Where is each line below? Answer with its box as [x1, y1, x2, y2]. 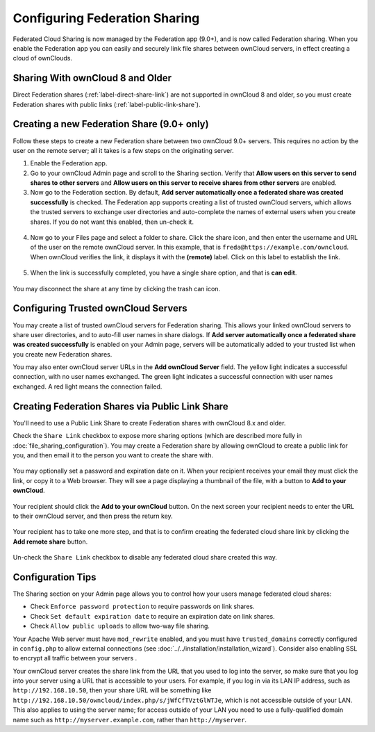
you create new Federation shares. [12, 350, 112, 358]
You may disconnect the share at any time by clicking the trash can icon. [12, 284, 221, 293]
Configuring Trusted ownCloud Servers [12, 302, 187, 314]
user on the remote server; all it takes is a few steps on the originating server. [12, 146, 234, 154]
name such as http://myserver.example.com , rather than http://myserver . [12, 715, 247, 724]
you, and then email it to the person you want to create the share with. [12, 450, 213, 459]
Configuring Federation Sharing [12, 10, 200, 26]
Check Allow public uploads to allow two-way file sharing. [30, 622, 210, 631]
